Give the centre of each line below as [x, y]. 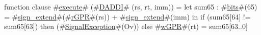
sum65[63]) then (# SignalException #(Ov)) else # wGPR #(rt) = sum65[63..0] [126, 26]
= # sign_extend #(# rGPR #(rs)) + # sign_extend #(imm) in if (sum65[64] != [127, 16]
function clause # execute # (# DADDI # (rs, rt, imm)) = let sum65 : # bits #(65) [131, 6]
